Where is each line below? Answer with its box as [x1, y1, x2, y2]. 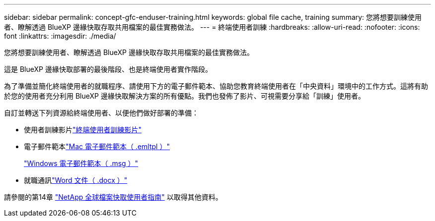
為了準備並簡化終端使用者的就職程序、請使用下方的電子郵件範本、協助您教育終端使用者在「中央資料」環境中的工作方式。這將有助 [4, 82, 428, 90]
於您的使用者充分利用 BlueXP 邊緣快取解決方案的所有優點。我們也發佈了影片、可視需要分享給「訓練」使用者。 [4, 92, 365, 100]
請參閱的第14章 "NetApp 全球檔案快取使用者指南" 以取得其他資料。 [4, 193, 222, 201]
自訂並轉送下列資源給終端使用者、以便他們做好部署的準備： [4, 109, 199, 117]
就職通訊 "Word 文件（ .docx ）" [24, 176, 128, 184]
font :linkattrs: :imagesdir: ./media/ [4, 32, 116, 40]
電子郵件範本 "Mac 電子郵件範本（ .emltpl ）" [24, 142, 170, 151]
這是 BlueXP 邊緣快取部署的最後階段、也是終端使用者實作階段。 [4, 65, 212, 73]
